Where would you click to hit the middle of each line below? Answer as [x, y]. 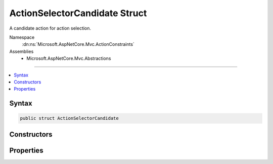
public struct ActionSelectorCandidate [69, 118]
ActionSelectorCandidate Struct [78, 13]
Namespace [22, 37]
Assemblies [21, 51]
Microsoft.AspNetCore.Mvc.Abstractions [69, 58]
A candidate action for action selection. [50, 28]
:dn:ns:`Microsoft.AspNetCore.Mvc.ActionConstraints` [78, 44]
